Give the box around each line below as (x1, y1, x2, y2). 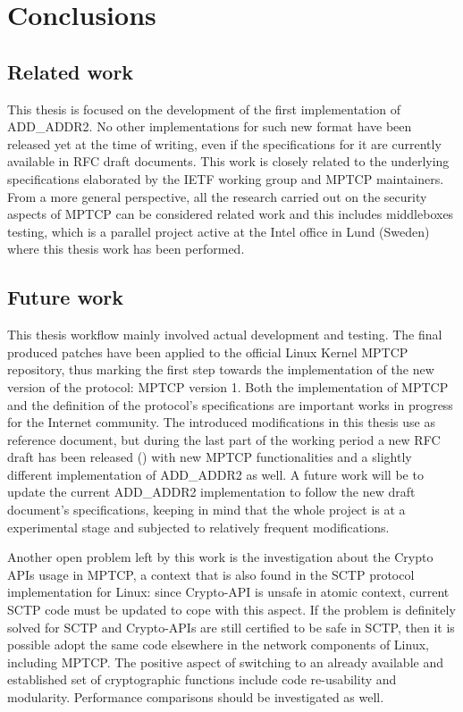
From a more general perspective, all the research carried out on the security (7, 187, 427, 205)
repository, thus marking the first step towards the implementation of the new (7, 360, 434, 379)
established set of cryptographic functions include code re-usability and (7, 670, 397, 689)
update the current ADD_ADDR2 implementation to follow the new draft (7, 482, 416, 501)
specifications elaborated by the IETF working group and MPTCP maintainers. (7, 169, 444, 188)
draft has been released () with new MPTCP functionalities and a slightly (7, 448, 412, 466)
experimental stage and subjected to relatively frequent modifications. (7, 517, 390, 536)
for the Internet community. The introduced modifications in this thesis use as (7, 413, 435, 431)
